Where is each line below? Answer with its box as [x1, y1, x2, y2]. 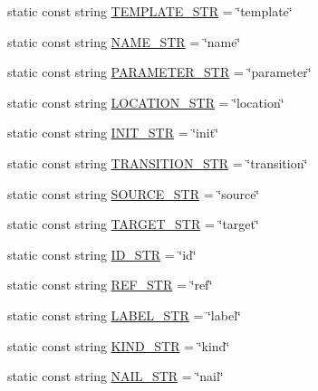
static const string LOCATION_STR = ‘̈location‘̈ [7, 92, 284, 111]
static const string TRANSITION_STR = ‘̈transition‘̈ [7, 153, 308, 172]
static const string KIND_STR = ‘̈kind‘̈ [7, 336, 230, 355]
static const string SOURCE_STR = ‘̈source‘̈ [7, 184, 260, 203]
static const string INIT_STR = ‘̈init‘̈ [7, 123, 219, 142]
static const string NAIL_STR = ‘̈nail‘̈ [7, 367, 224, 386]
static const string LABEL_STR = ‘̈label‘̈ [7, 305, 241, 324]
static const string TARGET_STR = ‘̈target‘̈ [7, 215, 259, 234]
